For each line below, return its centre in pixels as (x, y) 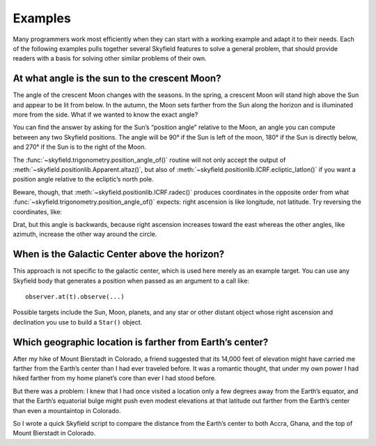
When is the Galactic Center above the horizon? (119, 254)
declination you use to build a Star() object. (78, 322)
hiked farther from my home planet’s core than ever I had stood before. (115, 378)
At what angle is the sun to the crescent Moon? (117, 79)
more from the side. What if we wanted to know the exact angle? (105, 114)
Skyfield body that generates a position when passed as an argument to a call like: (131, 281)
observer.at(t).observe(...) (75, 297)
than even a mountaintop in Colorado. (67, 410)
